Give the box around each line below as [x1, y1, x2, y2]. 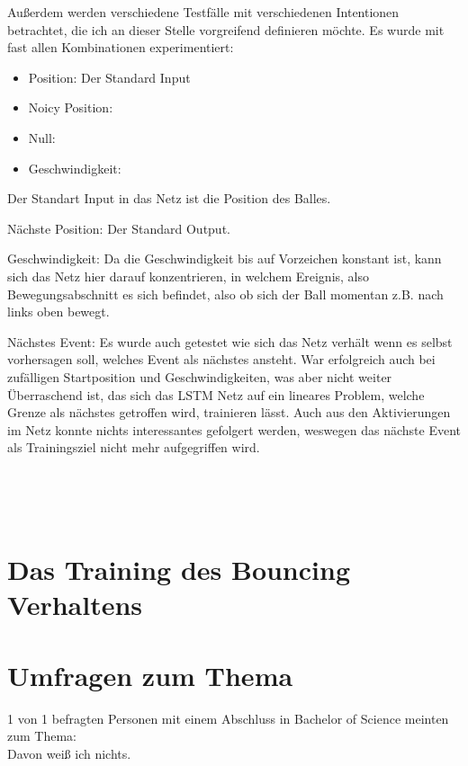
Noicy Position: [28, 98, 113, 117]
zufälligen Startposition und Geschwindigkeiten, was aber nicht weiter [7, 367, 392, 386]
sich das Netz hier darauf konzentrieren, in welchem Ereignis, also [7, 266, 370, 285]
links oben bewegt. [7, 302, 110, 321]
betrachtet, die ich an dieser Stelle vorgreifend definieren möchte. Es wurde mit [7, 20, 445, 39]
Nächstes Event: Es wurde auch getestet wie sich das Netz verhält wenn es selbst [7, 332, 453, 351]
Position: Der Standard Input [28, 67, 191, 86]
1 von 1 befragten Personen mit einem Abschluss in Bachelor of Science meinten [7, 708, 449, 727]
